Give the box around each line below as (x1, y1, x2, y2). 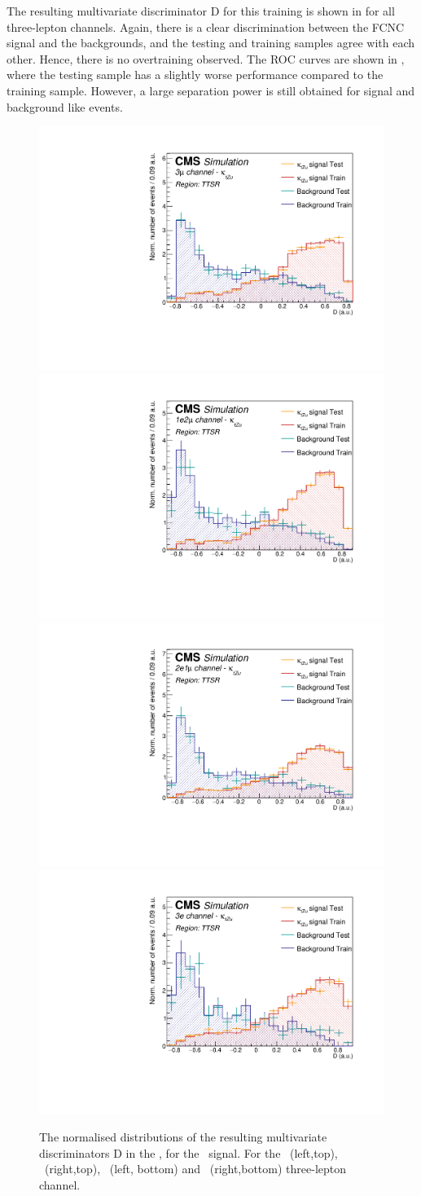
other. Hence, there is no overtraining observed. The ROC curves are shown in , (7, 50, 405, 67)
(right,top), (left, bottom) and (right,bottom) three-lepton (44, 1160, 347, 1177)
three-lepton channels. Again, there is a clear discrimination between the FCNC (7, 18, 405, 35)
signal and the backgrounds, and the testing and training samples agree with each (7, 34, 415, 51)
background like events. (7, 98, 123, 115)
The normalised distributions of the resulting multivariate (39, 1128, 327, 1145)
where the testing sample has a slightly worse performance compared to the (7, 66, 384, 83)
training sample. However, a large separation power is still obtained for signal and (7, 81, 415, 99)
